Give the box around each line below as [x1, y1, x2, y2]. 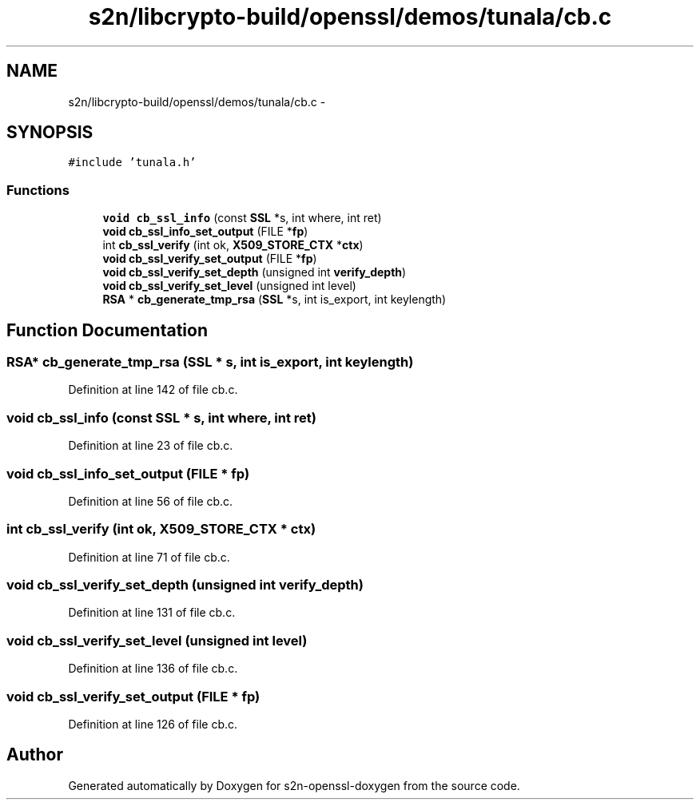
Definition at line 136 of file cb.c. [68, 661, 238, 676]
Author [6, 744, 63, 765]
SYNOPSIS [6, 122, 93, 143]
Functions [6, 181, 70, 198]
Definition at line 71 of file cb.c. [68, 550, 230, 564]
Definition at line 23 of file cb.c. [68, 439, 233, 453]
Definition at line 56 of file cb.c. [68, 494, 233, 508]
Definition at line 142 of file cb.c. [68, 383, 238, 397]
